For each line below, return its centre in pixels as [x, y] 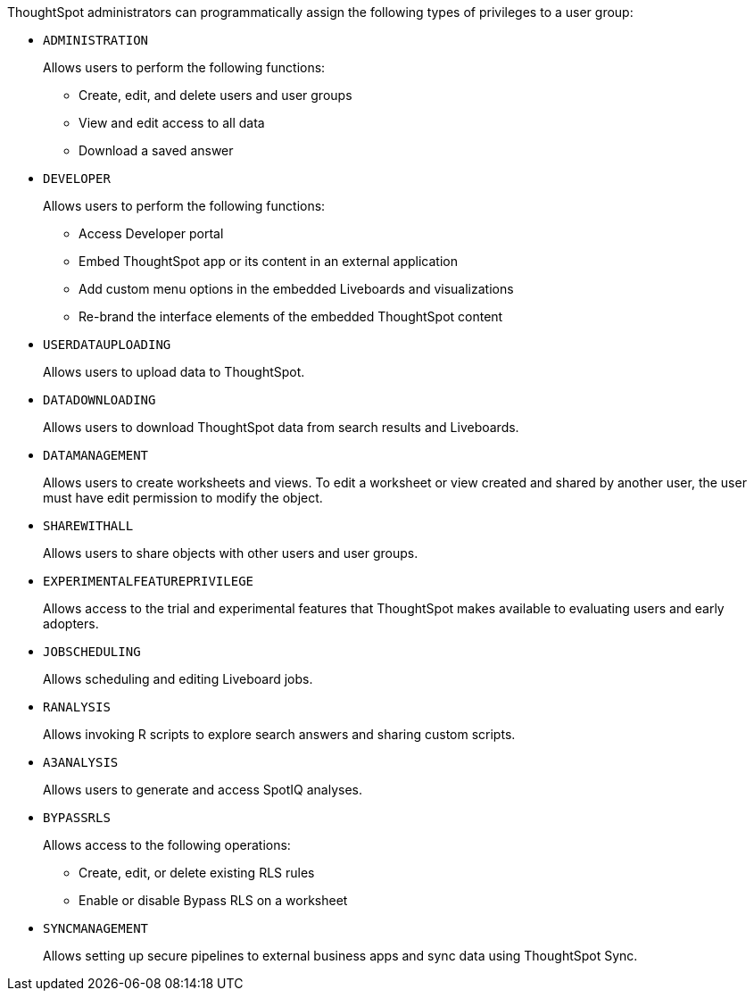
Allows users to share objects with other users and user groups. [231, 553]
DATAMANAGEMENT [96, 455]
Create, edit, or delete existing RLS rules [197, 873]
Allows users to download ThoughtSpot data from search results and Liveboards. [281, 427]
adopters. [71, 624]
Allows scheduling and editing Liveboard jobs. [178, 679]
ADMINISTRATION [96, 40]
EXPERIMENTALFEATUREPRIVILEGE [149, 581]
